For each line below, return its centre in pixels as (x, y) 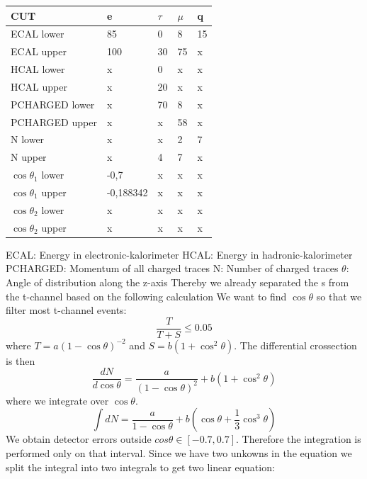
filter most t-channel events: (66, 310)
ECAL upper (39, 51)
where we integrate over (57, 400)
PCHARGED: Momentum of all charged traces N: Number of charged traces (172, 268)
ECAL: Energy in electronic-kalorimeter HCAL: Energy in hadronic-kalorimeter (179, 254)
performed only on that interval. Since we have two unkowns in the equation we (179, 452)
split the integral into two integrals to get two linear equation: (140, 467)
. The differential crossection (295, 345)
